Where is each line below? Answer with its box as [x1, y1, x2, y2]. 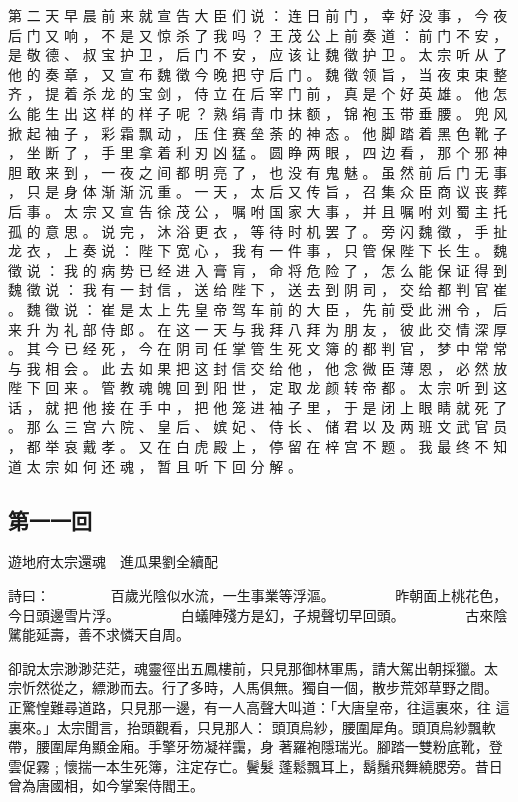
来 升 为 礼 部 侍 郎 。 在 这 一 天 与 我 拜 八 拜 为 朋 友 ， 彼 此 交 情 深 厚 [8, 318, 508, 339]
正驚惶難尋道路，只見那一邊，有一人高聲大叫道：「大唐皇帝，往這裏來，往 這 [8, 697, 510, 718]
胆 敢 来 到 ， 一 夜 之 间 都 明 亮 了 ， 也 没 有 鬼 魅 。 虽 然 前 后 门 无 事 [8, 161, 508, 182]
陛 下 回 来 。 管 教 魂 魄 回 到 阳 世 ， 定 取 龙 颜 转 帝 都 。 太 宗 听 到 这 [8, 377, 508, 398]
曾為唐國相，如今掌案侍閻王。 [8, 775, 204, 796]
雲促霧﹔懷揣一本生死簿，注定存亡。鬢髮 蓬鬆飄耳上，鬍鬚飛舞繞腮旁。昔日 [8, 755, 503, 776]
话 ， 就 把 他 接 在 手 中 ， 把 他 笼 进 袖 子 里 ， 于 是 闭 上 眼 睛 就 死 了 [8, 396, 508, 417]
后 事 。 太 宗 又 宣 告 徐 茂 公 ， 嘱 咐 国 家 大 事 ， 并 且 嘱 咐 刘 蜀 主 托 [8, 200, 508, 221]
